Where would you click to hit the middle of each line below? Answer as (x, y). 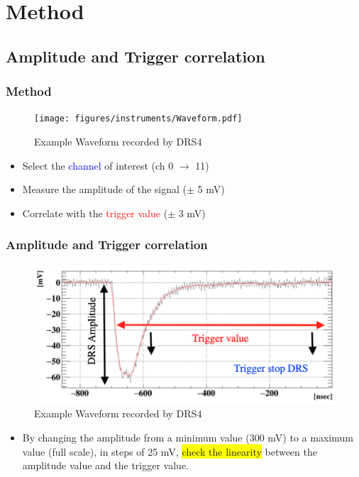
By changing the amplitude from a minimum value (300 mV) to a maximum (188, 437)
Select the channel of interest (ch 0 (98, 165)
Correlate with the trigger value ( (95, 213)
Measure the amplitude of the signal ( (104, 189)
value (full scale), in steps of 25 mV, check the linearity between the (170, 451)
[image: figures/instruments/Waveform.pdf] (138, 119)
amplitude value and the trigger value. (106, 465)
